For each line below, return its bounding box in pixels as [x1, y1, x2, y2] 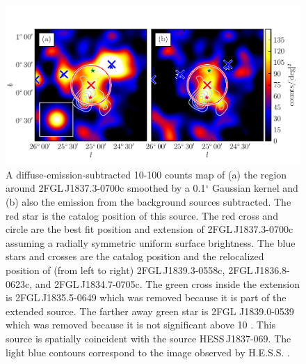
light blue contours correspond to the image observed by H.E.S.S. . [6, 344, 290, 359]
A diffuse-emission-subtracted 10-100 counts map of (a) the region [6, 167, 287, 181]
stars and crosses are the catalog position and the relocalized [6, 249, 264, 264]
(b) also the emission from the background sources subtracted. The [6, 195, 291, 209]
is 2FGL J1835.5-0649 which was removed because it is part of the [6, 290, 287, 305]
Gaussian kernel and [211, 181, 298, 195]
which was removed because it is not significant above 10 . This [6, 317, 276, 332]
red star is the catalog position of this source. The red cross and [6, 208, 278, 222]
